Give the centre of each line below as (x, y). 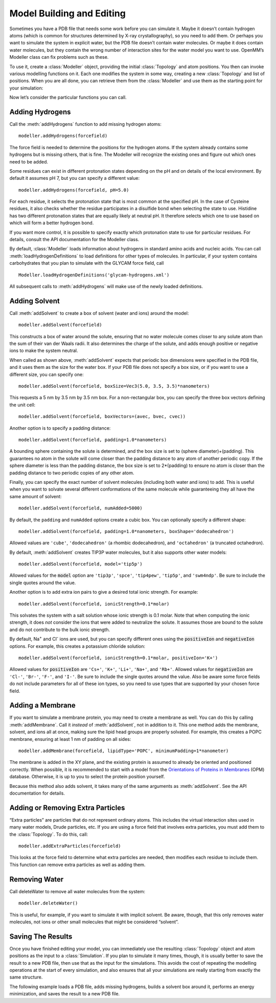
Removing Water (37, 879)
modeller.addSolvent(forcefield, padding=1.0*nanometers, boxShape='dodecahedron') (126, 531)
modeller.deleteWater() (48, 903)
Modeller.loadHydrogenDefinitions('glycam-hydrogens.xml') (94, 275)
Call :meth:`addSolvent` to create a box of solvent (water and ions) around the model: (99, 313)
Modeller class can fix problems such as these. (59, 57)
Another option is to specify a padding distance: (60, 428)
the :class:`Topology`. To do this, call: (49, 834)
